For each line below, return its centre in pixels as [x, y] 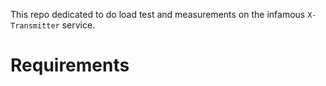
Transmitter [35, 26]
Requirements [70, 65]
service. [78, 25]
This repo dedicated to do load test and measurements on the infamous [158, 14]
